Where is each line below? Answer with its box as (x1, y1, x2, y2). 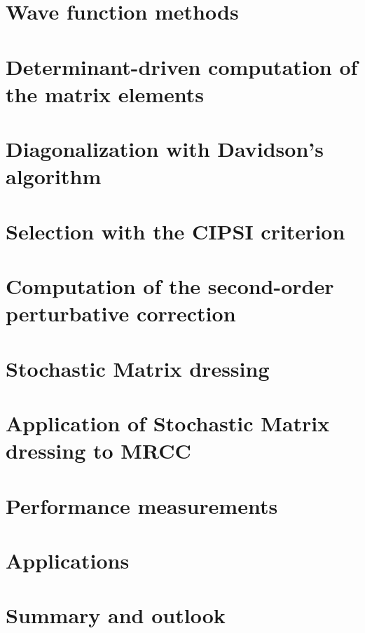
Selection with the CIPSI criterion (6, 216, 345, 245)
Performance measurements (6, 491, 278, 520)
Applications (6, 545, 130, 574)
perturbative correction (6, 299, 236, 328)
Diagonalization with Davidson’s (6, 134, 324, 163)
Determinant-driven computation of (6, 52, 358, 81)
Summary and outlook (6, 601, 226, 629)
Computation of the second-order (6, 272, 334, 300)
